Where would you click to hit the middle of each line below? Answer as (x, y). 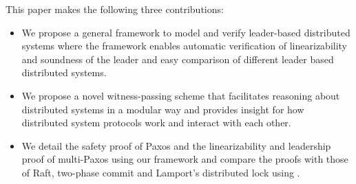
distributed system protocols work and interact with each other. (156, 123)
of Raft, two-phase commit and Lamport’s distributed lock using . (161, 172)
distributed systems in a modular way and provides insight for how (163, 109)
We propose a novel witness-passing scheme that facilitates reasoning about (181, 95)
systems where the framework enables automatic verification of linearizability (185, 46)
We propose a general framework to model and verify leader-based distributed (186, 32)
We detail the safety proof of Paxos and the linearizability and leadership (176, 145)
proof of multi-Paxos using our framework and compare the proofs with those (185, 159)
